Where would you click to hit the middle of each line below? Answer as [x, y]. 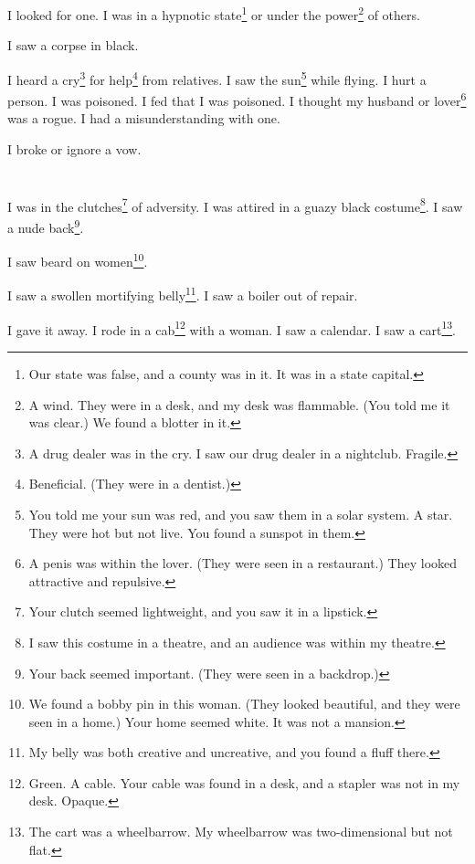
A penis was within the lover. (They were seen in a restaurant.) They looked [243, 563]
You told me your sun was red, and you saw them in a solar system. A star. [241, 514]
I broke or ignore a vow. [74, 148]
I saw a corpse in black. [73, 45]
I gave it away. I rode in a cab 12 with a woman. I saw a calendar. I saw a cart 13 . [232, 328]
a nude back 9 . [46, 226]
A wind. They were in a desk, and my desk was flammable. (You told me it [239, 404]
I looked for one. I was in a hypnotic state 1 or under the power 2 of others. [214, 13]
